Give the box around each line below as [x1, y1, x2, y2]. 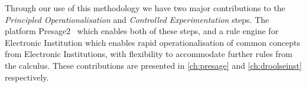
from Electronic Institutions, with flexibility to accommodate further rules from [5, 48, 292, 60]
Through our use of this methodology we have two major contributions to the [5, 2, 285, 14]
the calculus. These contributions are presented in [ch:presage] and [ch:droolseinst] [5, 59, 302, 71]
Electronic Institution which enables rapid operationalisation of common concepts [5, 36, 300, 48]
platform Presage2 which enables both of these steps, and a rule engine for [5, 25, 279, 37]
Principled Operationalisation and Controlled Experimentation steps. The [5, 13, 269, 25]
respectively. [5, 71, 49, 83]
